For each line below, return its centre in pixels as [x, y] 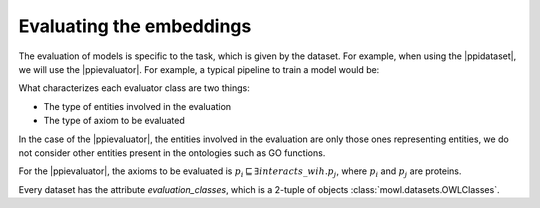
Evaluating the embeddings [135, 26]
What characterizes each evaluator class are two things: [134, 88]
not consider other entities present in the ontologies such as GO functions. [172, 152]
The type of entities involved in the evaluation [137, 106]
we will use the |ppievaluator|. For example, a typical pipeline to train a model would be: [199, 69]
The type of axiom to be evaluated [114, 121]
